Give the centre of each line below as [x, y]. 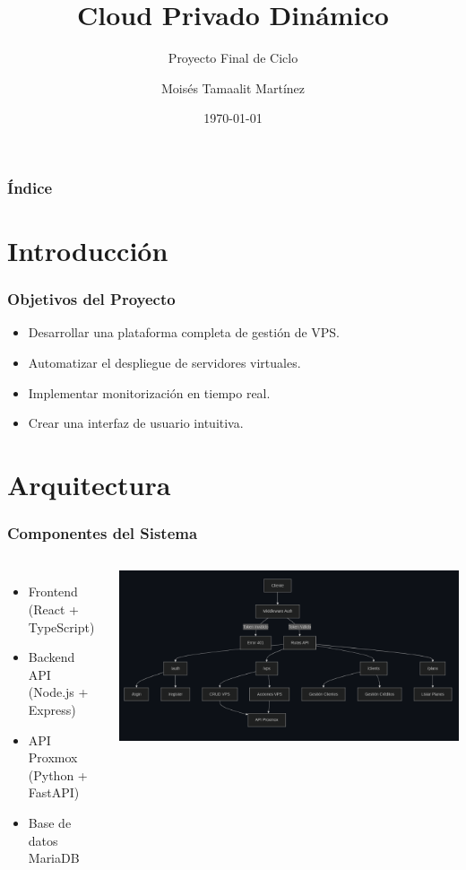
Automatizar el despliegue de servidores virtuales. [164, 363]
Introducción [88, 251]
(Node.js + [58, 692]
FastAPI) [54, 792]
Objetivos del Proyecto [91, 299]
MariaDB [54, 858]
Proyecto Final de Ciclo [233, 58]
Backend [52, 657]
